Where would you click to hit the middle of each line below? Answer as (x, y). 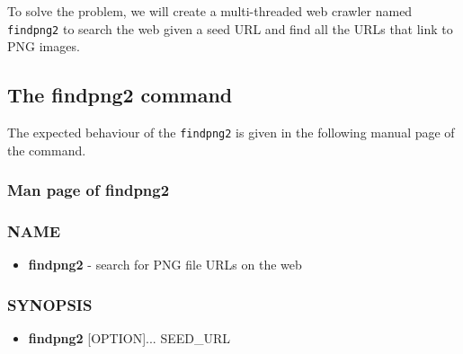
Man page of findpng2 (89, 190)
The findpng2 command (120, 95)
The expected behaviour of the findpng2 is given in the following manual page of (231, 133)
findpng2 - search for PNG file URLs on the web (165, 265)
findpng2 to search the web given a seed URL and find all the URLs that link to (230, 28)
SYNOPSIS (50, 304)
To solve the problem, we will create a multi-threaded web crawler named (210, 11)
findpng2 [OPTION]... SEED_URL (129, 338)
